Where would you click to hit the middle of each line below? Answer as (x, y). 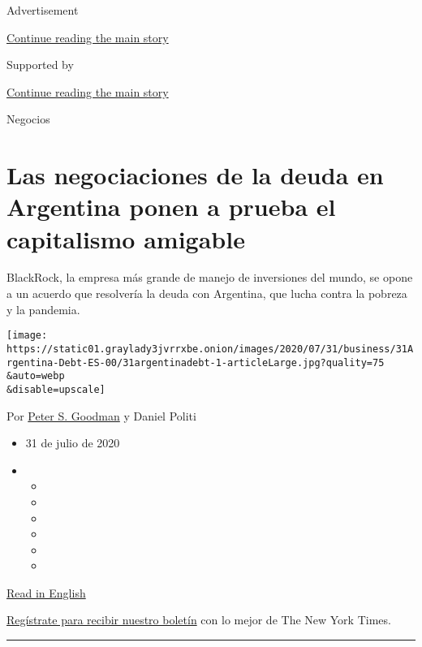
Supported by (40, 65)
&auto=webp (36, 376)
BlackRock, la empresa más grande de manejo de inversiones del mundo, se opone (210, 277)
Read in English (46, 592)
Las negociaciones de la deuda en (195, 175)
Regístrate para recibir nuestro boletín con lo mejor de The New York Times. (199, 620)
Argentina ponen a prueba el (171, 207)
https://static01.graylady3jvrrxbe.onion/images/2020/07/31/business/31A (210, 349)
